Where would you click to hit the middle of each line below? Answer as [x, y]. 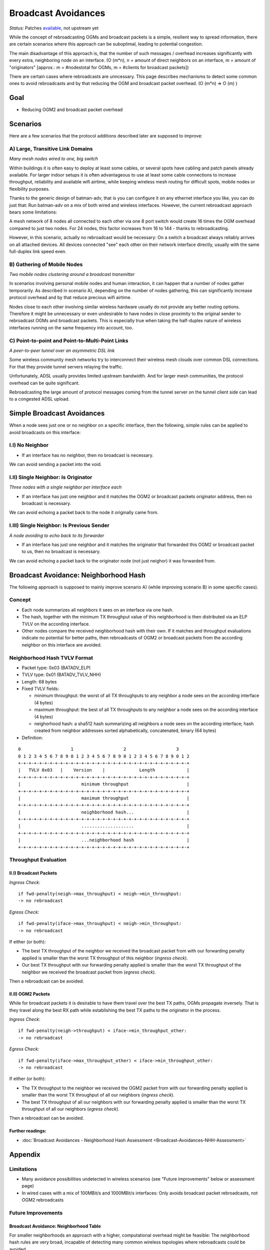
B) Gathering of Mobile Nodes [46, 264]
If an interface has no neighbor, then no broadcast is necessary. [87, 455]
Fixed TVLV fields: [40, 689]
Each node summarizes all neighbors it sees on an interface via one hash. [97, 609]
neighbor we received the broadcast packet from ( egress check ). [89, 972]
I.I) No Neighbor [29, 445]
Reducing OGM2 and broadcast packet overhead [72, 109]
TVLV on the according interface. [56, 624]
